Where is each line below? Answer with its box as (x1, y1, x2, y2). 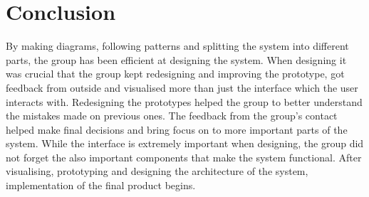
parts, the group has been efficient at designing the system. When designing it (6, 52, 347, 67)
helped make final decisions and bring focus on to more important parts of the (6, 122, 348, 137)
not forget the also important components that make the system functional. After (6, 149, 362, 164)
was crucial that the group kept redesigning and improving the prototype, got (6, 66, 345, 81)
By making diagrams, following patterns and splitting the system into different (6, 38, 349, 53)
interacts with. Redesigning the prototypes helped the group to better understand (6, 94, 363, 109)
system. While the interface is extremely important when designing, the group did (6, 136, 364, 151)
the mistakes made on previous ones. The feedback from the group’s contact (6, 108, 338, 123)
